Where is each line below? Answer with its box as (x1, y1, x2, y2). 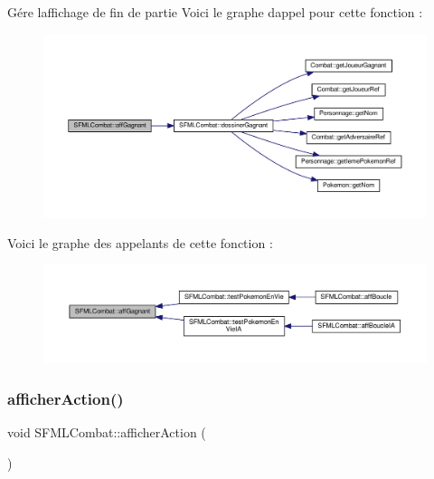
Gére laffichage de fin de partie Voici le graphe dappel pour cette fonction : (7, 3, 423, 21)
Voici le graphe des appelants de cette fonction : (7, 233, 273, 252)
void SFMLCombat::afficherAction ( (7, 422, 206, 441)
